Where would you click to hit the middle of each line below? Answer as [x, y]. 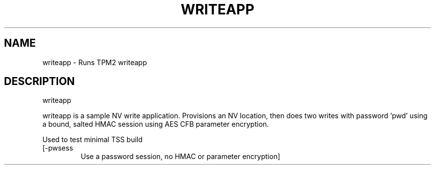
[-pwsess [58, 148]
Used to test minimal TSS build [93, 140]
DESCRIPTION [39, 82]
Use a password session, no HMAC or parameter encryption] [181, 157]
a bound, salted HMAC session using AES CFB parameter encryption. [156, 124]
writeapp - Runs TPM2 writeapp [95, 62]
